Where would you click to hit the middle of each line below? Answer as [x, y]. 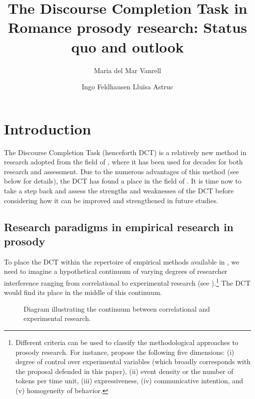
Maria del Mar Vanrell [127, 70]
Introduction [48, 128]
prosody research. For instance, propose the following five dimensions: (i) [125, 352]
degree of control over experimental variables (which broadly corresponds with [133, 361]
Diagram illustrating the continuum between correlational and [117, 308]
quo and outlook [127, 46]
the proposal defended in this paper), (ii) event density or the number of [124, 371]
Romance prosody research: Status [127, 27]
